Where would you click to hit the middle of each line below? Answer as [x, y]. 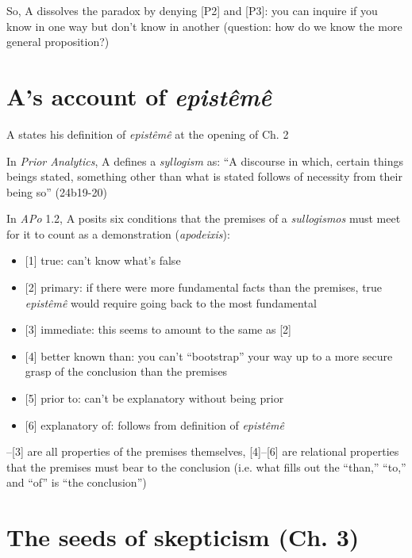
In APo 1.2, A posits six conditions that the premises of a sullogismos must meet [204, 218]
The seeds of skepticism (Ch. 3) [183, 537]
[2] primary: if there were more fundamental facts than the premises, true [204, 287]
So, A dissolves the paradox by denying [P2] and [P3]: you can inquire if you [192, 10]
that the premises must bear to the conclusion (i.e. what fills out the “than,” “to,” [206, 466]
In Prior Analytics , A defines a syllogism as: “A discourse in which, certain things [205, 161]
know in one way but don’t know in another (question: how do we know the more [204, 26]
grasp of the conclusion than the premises [126, 371]
